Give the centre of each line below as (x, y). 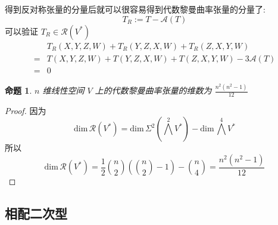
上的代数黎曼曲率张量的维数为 (153, 90)
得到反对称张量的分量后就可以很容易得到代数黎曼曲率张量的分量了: (135, 9)
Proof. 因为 (26, 110)
